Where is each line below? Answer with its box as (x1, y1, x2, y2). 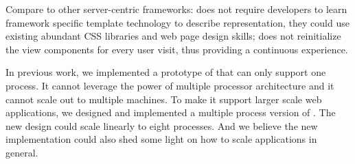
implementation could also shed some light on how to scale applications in (5, 132, 317, 146)
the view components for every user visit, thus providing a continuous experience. (5, 42, 348, 56)
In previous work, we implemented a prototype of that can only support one (5, 65, 326, 79)
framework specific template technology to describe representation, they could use (5, 15, 350, 29)
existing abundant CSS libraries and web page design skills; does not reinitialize (5, 29, 341, 43)
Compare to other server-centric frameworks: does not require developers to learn (5, 2, 347, 16)
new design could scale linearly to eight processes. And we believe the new (5, 118, 318, 133)
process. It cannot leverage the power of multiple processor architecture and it (5, 78, 334, 92)
